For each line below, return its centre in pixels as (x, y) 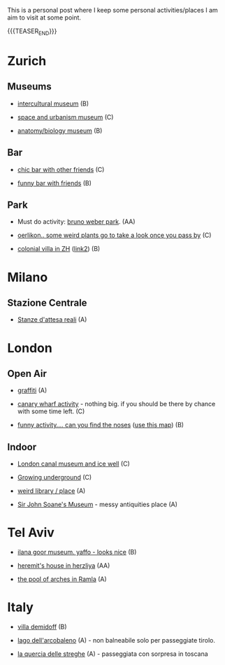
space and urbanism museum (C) (65, 117)
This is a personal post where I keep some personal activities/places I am (112, 10)
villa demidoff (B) (42, 627)
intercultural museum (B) (53, 103)
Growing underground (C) (55, 478)
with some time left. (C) (51, 411)
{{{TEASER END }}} (32, 32)
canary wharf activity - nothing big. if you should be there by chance (116, 404)
